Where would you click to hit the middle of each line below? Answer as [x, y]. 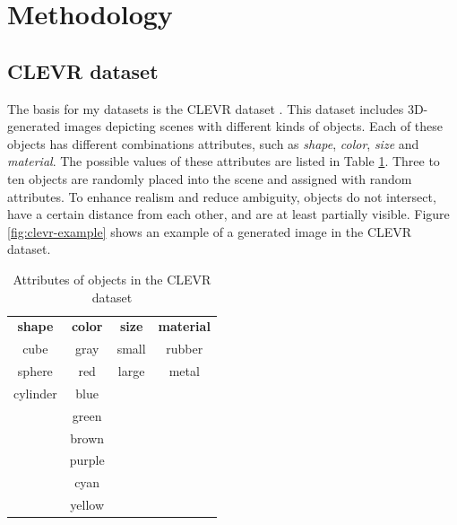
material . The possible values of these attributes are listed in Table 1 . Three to [224, 161]
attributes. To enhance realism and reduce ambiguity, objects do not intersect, [222, 196]
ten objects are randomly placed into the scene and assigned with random [210, 178]
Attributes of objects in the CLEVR [112, 279]
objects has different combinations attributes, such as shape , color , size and [213, 143]
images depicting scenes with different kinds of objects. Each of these [254, 126]
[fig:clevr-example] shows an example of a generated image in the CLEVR [210, 231]
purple [87, 460]
